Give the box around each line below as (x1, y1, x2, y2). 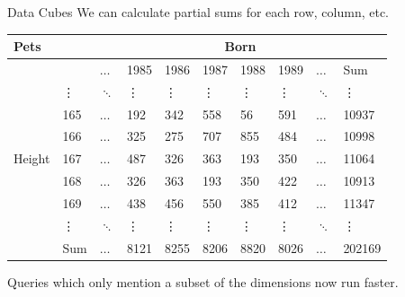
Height (13, 149, 50, 168)
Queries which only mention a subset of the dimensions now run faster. (7, 272, 399, 291)
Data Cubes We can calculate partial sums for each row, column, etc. (7, 3, 390, 21)
